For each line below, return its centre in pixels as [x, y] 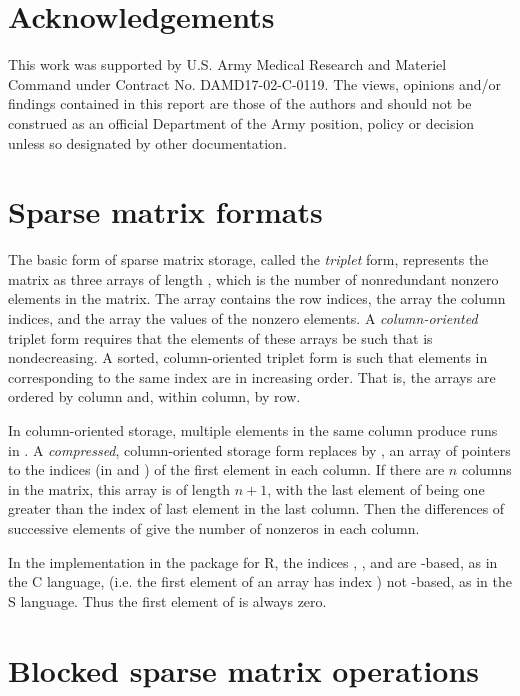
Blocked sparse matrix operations [244, 669]
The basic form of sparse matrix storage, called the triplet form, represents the [248, 259]
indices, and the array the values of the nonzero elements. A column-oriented [243, 318]
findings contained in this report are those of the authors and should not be [240, 103]
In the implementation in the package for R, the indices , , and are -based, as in [253, 561]
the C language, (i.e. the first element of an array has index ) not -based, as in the [260, 581]
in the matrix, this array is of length [119, 488]
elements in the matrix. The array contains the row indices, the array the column [257, 298]
